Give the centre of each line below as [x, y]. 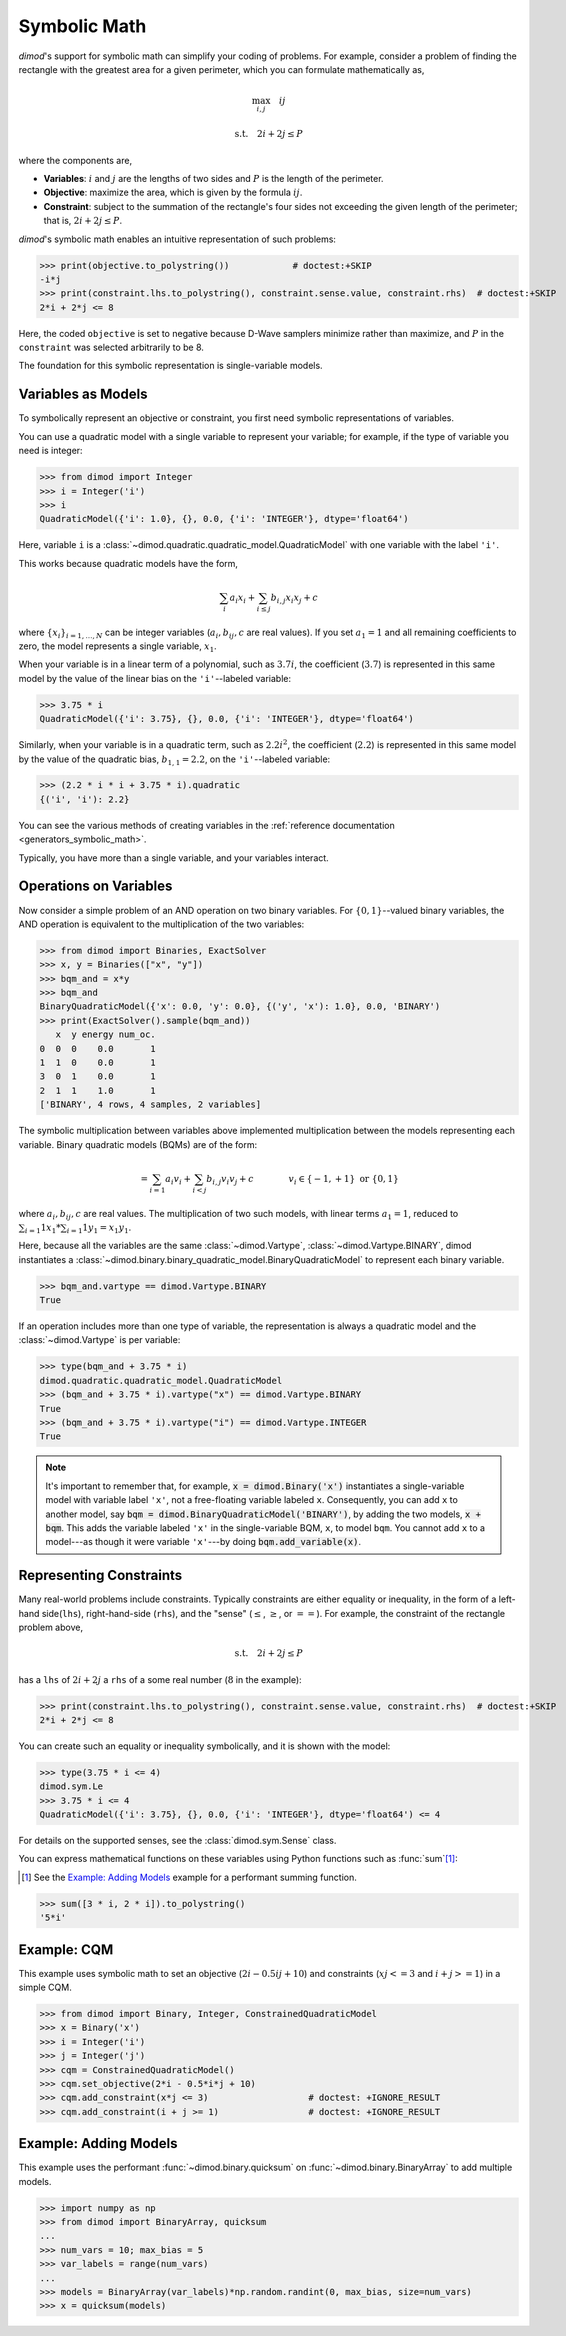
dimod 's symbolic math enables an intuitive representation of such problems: [177, 239]
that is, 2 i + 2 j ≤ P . [83, 221]
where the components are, [75, 160]
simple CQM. [45, 1987]
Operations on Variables [95, 886]
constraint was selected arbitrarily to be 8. [111, 347]
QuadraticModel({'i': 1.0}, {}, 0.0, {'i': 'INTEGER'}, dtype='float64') [224, 519]
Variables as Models [83, 394]
